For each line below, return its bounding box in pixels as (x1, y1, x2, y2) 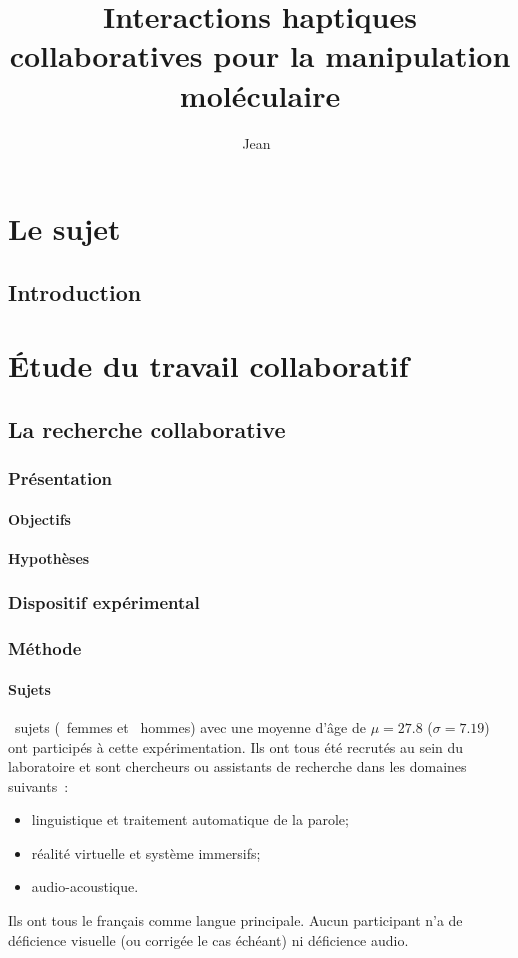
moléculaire (179, 74, 341, 115)
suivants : (8, 775, 69, 796)
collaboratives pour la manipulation (9, 35, 511, 76)
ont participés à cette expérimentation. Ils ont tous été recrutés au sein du (8, 736, 464, 757)
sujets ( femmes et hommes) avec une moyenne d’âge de (14, 716, 366, 737)
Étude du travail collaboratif (8, 345, 409, 386)
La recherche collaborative (8, 413, 286, 444)
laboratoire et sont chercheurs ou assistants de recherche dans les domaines (8, 756, 467, 777)
